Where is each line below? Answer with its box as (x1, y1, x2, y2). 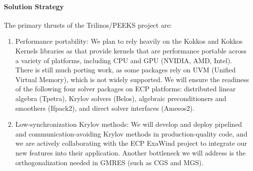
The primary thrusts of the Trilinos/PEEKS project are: (4, 19, 172, 30)
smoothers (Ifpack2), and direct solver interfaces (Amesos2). (15, 103, 195, 113)
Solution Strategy (4, 1, 64, 11)
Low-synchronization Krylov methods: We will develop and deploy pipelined (15, 119, 242, 129)
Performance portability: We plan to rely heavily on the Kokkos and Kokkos (15, 36, 243, 46)
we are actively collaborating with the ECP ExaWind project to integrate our (15, 138, 247, 148)
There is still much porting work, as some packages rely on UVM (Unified (15, 65, 236, 75)
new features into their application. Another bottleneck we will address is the (15, 147, 246, 157)
